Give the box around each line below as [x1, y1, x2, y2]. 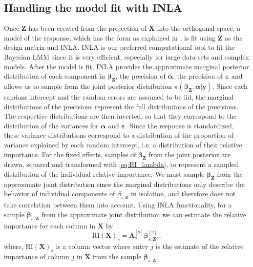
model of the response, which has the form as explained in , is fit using [4, 32, 215, 42]
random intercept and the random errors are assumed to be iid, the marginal [4, 91, 234, 102]
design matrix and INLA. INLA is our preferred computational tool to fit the [4, 42, 235, 52]
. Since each [212, 81, 248, 91]
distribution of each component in [4, 71, 105, 81]
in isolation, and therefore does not [130, 188, 236, 199]
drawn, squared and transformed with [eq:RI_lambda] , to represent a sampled [4, 159, 238, 169]
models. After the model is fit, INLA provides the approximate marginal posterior [4, 61, 249, 71]
